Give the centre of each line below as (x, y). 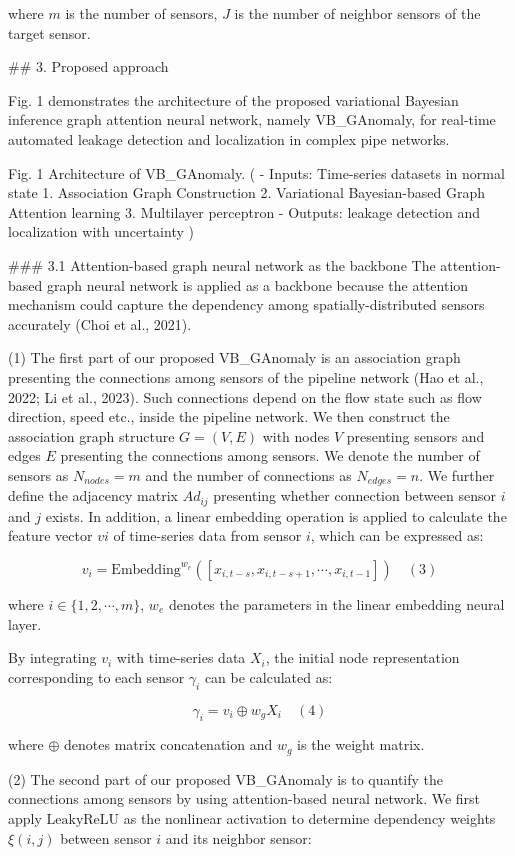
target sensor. (49, 32)
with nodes (296, 435)
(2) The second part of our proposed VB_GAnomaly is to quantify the (226, 778)
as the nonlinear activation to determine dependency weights (309, 817)
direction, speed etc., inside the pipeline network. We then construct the (229, 416)
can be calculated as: (268, 676)
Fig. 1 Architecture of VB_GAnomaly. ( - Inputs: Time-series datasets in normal (256, 172)
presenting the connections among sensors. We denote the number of (270, 455)
